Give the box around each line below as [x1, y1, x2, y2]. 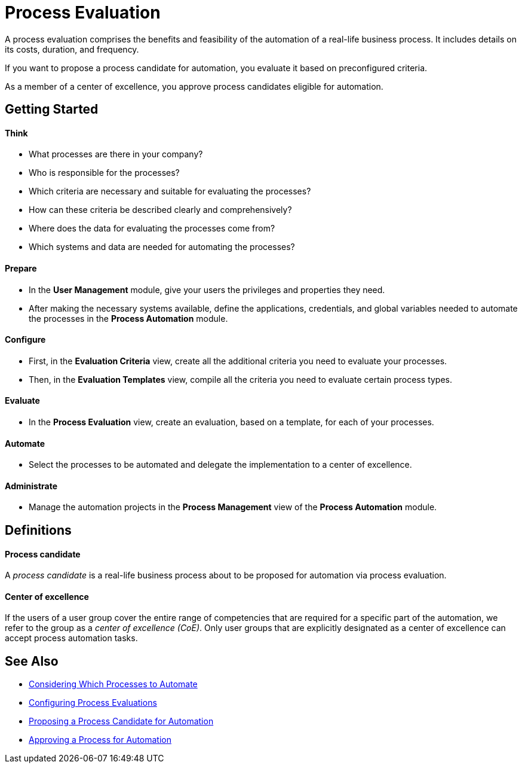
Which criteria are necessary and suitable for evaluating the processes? [29, 186, 311, 197]
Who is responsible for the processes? [29, 167, 180, 178]
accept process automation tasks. [5, 633, 138, 644]
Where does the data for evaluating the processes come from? [29, 223, 275, 234]
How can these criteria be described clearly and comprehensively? [29, 205, 292, 215]
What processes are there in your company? [29, 149, 203, 160]
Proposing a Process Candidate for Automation [29, 716, 214, 727]
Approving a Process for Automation [29, 735, 171, 745]
